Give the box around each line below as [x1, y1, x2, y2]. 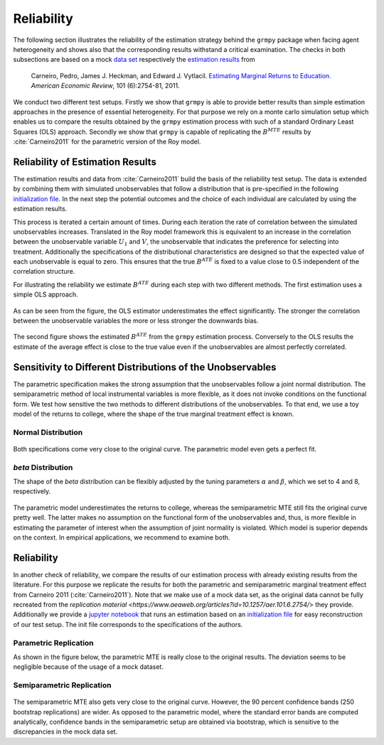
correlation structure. [13, 267, 75, 276]
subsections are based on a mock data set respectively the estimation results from [13, 55, 255, 64]
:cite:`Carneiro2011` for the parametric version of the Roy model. [13, 137, 201, 146]
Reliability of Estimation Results [13, 156, 156, 168]
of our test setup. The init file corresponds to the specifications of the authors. [13, 620, 243, 628]
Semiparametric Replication [13, 680, 112, 690]
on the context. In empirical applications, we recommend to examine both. [13, 533, 230, 542]
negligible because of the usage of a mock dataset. [13, 663, 164, 671]
